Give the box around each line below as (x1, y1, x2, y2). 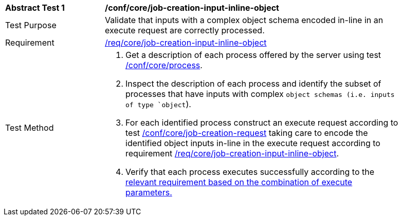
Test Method (5, 123, 54, 133)
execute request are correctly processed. (105, 25, 265, 35)
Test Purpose (5, 20, 57, 30)
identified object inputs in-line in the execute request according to (125, 138, 380, 148)
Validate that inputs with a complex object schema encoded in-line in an (105, 15, 383, 25)
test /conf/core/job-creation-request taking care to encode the (125, 128, 368, 138)
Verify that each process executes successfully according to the (125, 167, 374, 177)
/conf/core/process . (125, 60, 203, 70)
